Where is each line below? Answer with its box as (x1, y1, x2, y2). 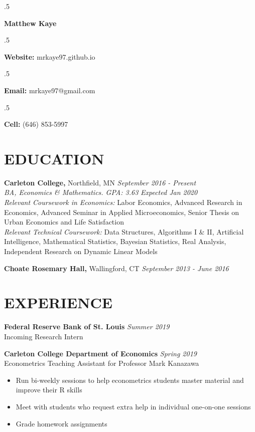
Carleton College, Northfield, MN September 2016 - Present (4, 177, 196, 187)
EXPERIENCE (4, 292, 112, 313)
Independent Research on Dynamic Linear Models (4, 246, 158, 257)
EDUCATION (4, 148, 104, 168)
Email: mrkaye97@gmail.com (4, 85, 95, 95)
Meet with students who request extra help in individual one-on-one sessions (16, 401, 251, 411)
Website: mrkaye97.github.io (4, 51, 95, 62)
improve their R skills (16, 384, 82, 395)
